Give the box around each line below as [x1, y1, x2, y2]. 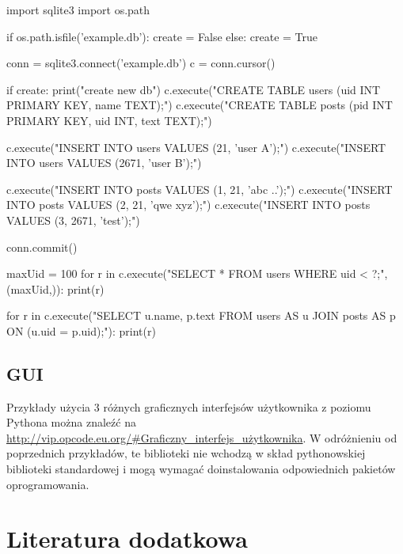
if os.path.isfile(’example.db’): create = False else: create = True [6, 28, 317, 44]
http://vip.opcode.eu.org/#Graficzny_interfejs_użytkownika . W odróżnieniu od [6, 429, 397, 446]
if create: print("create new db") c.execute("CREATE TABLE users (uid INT [6, 81, 381, 97]
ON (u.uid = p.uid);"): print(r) [6, 322, 156, 339]
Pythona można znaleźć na [6, 414, 136, 431]
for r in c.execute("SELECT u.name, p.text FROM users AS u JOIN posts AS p [6, 307, 396, 324]
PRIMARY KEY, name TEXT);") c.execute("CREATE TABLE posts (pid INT [6, 97, 393, 113]
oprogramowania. [6, 476, 89, 492]
